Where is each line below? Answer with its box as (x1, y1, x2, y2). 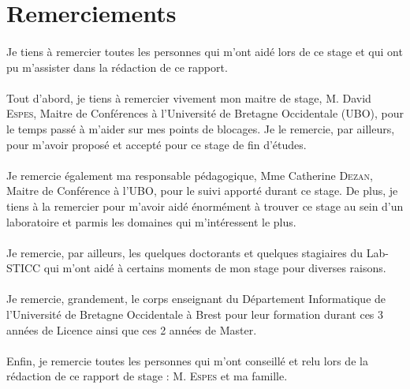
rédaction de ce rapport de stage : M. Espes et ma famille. (6, 368, 288, 384)
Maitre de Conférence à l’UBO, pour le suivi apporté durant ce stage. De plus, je (6, 182, 398, 199)
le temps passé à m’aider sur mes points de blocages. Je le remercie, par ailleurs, (6, 120, 395, 137)
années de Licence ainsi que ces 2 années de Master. (6, 321, 257, 338)
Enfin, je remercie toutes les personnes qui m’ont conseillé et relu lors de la (6, 352, 368, 368)
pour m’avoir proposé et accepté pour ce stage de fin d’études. (6, 136, 307, 152)
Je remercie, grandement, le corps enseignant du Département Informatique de (6, 290, 386, 307)
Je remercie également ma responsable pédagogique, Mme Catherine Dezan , (6, 166, 373, 183)
